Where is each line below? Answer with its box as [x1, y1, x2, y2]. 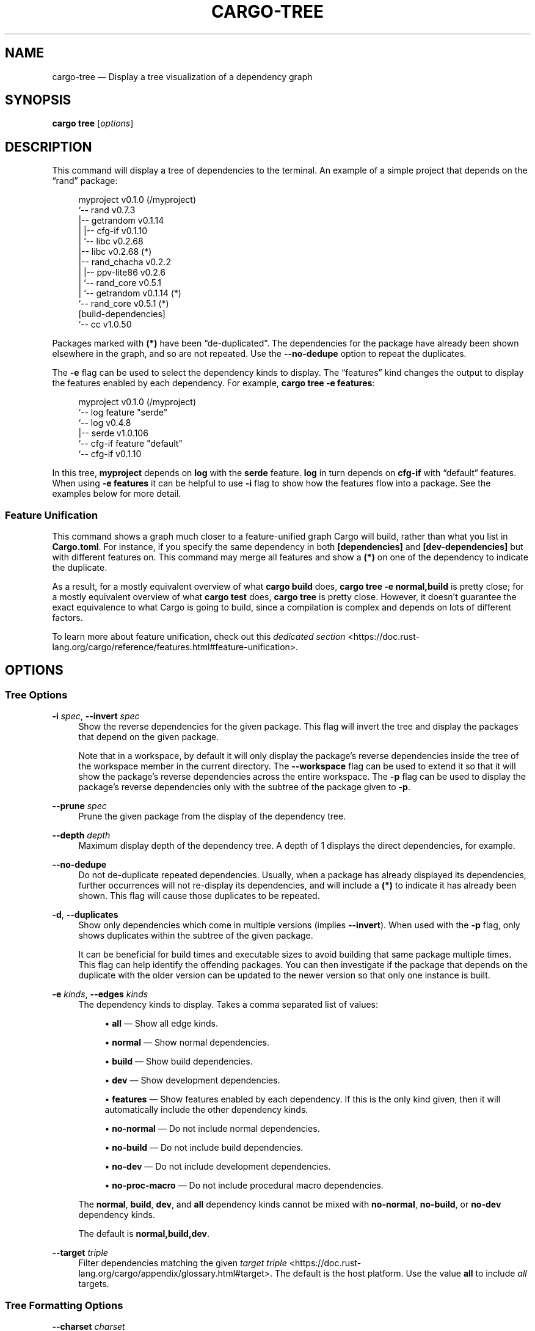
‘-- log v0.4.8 [78, 417, 131, 428]
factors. [52, 612, 83, 623]
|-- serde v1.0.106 [78, 428, 148, 439]
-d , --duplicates [52, 909, 118, 920]
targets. [78, 1278, 109, 1289]
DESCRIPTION [5, 139, 92, 155]
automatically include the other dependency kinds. [104, 1104, 308, 1115]
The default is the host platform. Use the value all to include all [275, 1268, 527, 1279]
